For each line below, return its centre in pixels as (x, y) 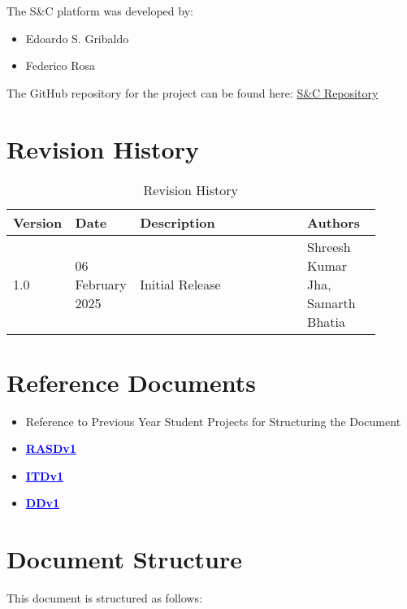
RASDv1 (51, 448)
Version (38, 222)
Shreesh (329, 246)
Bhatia (326, 321)
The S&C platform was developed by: (100, 11)
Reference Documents (131, 382)
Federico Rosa (61, 65)
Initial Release (180, 284)
